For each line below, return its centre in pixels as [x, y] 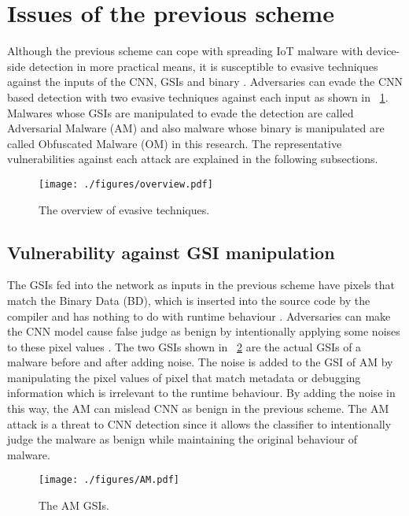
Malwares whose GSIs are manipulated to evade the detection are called [181, 112]
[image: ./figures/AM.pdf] [109, 480]
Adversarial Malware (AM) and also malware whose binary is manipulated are [196, 128]
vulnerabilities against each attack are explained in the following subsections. [193, 159]
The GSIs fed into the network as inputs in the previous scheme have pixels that [201, 285]
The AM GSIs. [74, 505]
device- [383, 51]
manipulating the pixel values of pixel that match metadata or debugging [184, 377]
